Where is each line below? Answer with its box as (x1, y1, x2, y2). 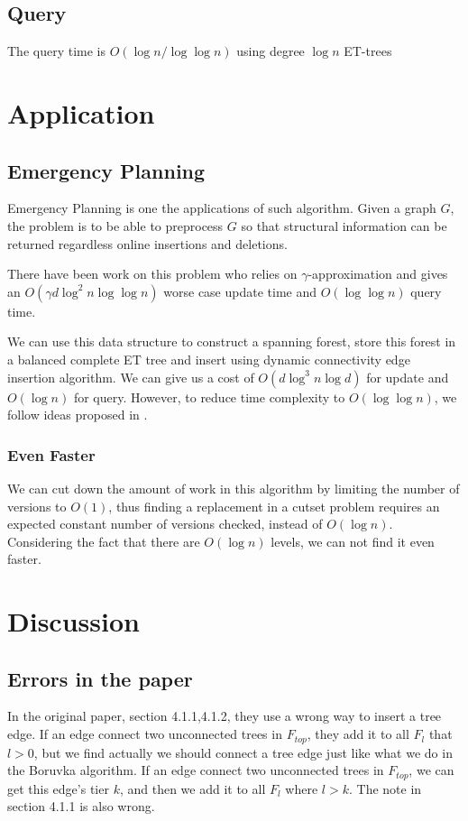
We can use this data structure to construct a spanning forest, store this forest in (7, 332, 456, 351)
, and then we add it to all (119, 779, 266, 798)
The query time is (7, 42, 106, 60)
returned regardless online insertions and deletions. (7, 234, 288, 253)
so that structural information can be (241, 216, 447, 235)
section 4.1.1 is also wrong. (7, 797, 155, 816)
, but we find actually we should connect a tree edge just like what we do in (33, 743, 453, 761)
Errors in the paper (7, 664, 193, 692)
